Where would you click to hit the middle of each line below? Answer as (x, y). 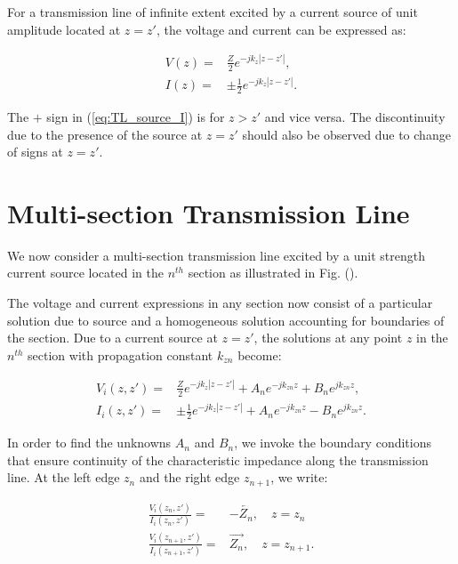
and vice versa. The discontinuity (355, 116)
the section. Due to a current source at (112, 338)
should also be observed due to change (346, 134)
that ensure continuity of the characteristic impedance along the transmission (218, 459)
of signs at (35, 152)
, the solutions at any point (328, 338)
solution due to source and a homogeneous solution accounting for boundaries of (226, 320)
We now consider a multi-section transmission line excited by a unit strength (216, 255)
